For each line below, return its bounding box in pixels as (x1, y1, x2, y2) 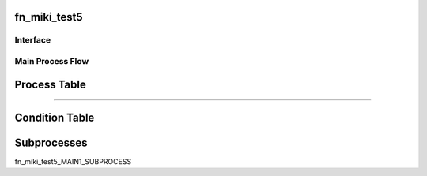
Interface (14, 35, 51, 46)
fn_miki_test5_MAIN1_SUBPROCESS (14, 156, 132, 166)
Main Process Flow (14, 55, 89, 66)
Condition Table (14, 110, 95, 124)
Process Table (14, 77, 86, 91)
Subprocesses (14, 136, 88, 149)
